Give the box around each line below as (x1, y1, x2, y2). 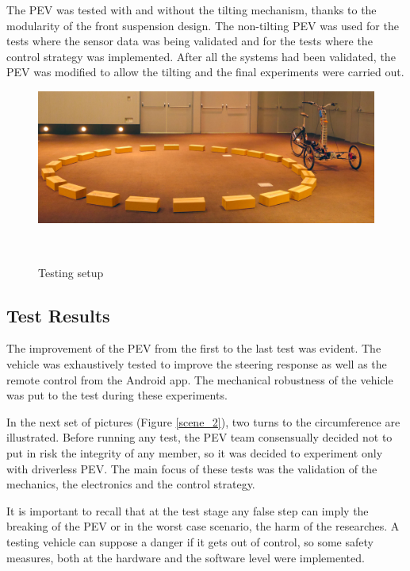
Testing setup (38, 264, 104, 280)
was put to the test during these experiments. (6, 387, 228, 403)
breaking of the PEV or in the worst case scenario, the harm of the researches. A (6, 518, 400, 534)
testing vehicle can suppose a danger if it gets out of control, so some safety (6, 533, 374, 550)
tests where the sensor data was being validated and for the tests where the (6, 33, 373, 49)
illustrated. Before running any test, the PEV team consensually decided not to (6, 429, 393, 446)
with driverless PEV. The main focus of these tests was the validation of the (6, 460, 377, 476)
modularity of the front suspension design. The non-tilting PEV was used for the (6, 17, 399, 33)
